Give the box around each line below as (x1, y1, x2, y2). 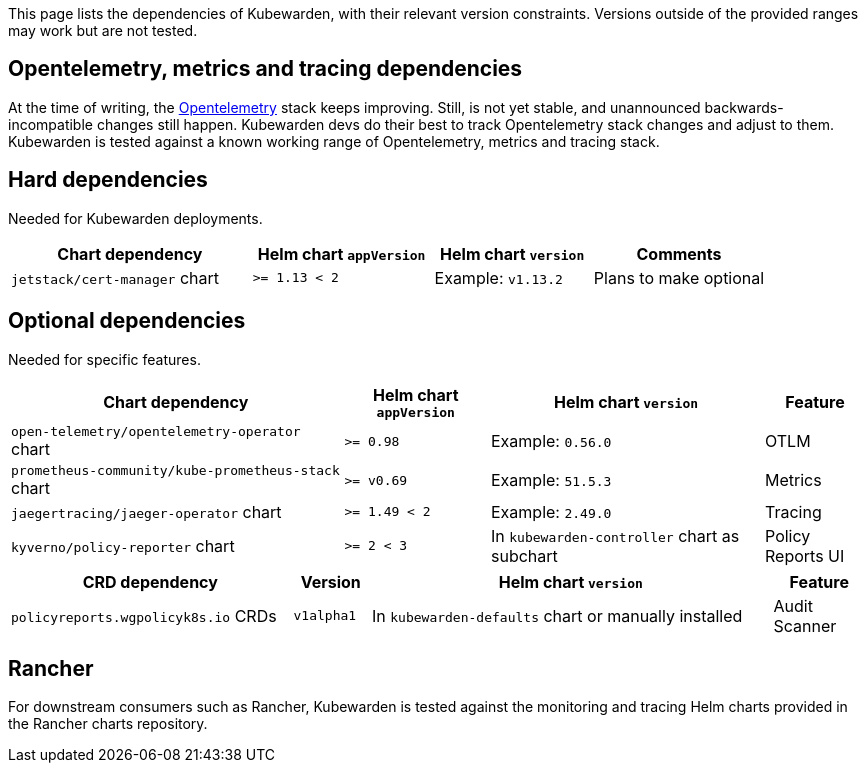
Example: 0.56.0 (491, 431, 612, 452)
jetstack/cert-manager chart (11, 267, 219, 288)
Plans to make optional (593, 267, 765, 288)
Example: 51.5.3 (491, 470, 612, 491)
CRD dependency (82, 571, 218, 592)
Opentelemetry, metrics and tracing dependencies (8, 56, 523, 82)
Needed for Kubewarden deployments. (8, 209, 263, 227)
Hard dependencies (8, 167, 208, 193)
